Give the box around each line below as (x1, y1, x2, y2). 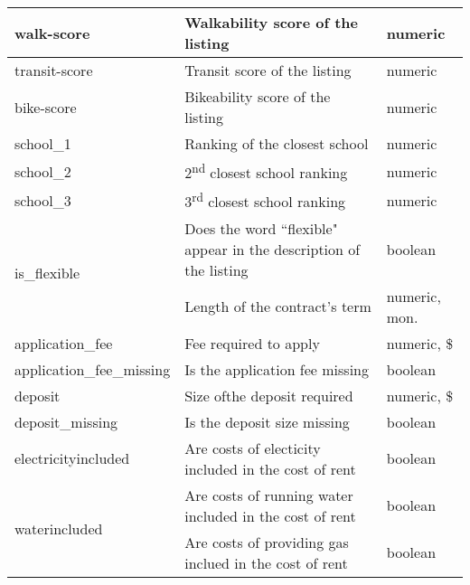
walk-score (14, 22, 90, 43)
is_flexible (14, 261, 80, 283)
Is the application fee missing (184, 358, 370, 380)
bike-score (14, 96, 77, 118)
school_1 (14, 133, 71, 154)
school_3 (14, 189, 71, 211)
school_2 (14, 160, 71, 182)
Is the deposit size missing (184, 410, 350, 432)
